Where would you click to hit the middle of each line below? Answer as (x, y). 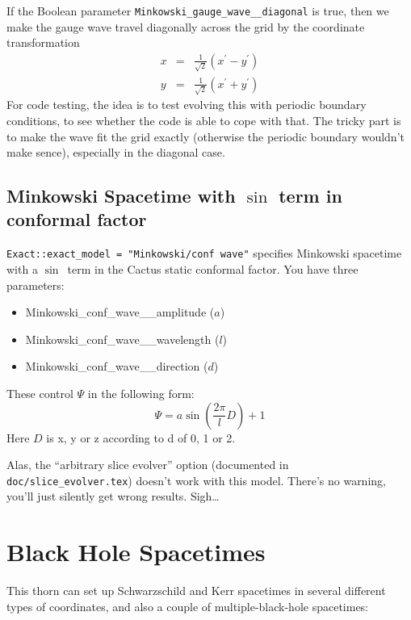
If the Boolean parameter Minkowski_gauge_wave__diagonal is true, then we (198, 10)
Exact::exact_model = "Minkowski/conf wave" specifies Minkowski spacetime (204, 253)
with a (22, 268)
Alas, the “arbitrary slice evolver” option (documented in (148, 465)
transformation (43, 42)
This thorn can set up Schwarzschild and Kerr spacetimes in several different (196, 591)
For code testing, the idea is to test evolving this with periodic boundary (187, 105)
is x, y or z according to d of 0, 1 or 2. (141, 437)
